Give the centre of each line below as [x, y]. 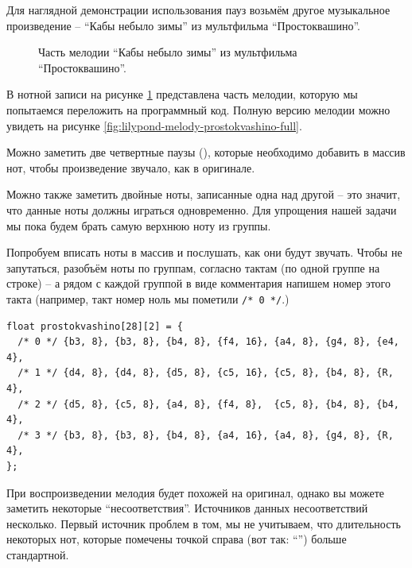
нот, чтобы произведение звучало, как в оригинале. [131, 167]
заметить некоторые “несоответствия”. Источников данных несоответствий [187, 508]
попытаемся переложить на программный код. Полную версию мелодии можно [198, 109]
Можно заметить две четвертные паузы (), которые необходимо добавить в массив [206, 152]
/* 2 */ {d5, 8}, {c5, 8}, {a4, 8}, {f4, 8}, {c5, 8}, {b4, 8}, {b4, [208, 404]
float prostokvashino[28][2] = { [95, 326]
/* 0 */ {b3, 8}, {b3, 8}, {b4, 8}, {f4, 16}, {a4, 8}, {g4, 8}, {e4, [208, 342]
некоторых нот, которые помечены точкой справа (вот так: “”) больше [177, 539]
